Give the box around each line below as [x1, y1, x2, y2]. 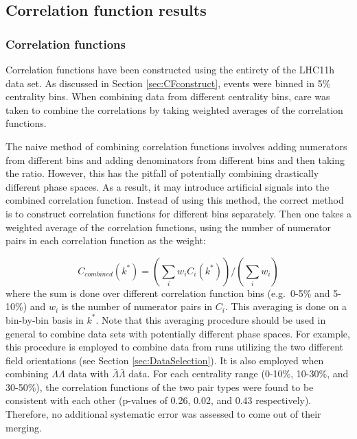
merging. [5, 420, 42, 434]
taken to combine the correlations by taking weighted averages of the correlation [5, 102, 343, 117]
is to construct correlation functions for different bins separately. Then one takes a [5, 206, 352, 220]
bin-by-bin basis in [5, 312, 84, 327]
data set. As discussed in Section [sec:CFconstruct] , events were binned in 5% [5, 75, 331, 90]
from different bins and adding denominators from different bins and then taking [5, 152, 345, 167]
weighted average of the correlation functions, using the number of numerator [5, 219, 332, 234]
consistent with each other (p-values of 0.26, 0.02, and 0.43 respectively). [5, 393, 312, 407]
